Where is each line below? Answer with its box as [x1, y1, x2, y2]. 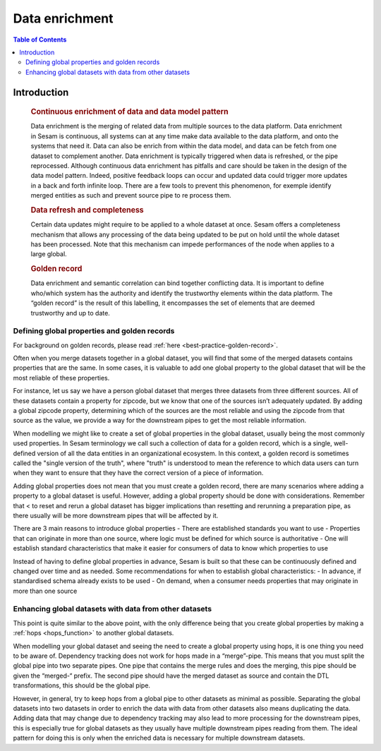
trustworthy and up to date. [30, 308, 111, 317]
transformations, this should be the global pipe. [13, 681, 151, 690]
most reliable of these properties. [13, 373, 110, 382]
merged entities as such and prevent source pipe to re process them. [30, 191, 232, 200]
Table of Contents [13, 35, 67, 44]
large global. [30, 250, 67, 258]
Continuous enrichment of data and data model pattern [30, 107, 229, 116]
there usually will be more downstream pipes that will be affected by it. [13, 511, 219, 519]
